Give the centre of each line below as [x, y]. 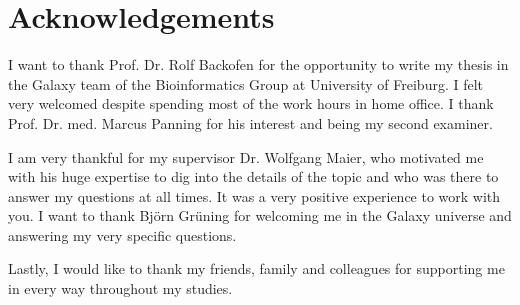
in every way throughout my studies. [120, 288]
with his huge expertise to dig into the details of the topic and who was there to [253, 176]
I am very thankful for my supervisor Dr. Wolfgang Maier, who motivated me [246, 156]
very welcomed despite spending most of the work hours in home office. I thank [251, 103]
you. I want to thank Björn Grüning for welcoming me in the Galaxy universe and [260, 215]
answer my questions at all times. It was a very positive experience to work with [254, 195]
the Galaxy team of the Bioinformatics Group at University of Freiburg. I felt [246, 83]
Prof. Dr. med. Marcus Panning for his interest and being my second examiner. [250, 122]
